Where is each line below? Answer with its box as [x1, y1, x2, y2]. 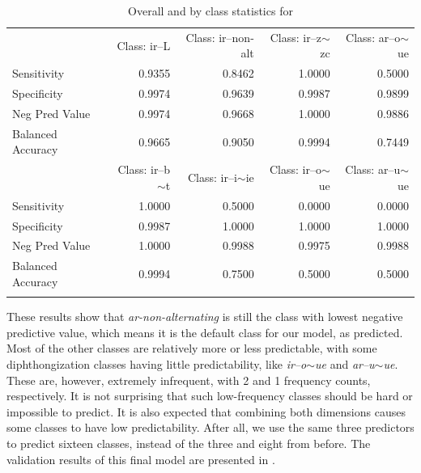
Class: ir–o [269, 161, 321, 178]
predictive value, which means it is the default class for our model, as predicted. [6, 323, 403, 340]
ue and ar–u [315, 355, 375, 372]
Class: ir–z [270, 28, 321, 45]
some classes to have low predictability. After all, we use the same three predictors [6, 419, 415, 436]
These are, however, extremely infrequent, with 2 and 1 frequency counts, [6, 371, 371, 388]
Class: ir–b [117, 161, 171, 178]
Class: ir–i [188, 169, 237, 186]
